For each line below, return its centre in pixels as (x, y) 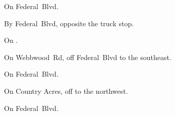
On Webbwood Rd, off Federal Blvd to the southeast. (88, 57)
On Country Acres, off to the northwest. (66, 91)
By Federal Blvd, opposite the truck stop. (69, 23)
